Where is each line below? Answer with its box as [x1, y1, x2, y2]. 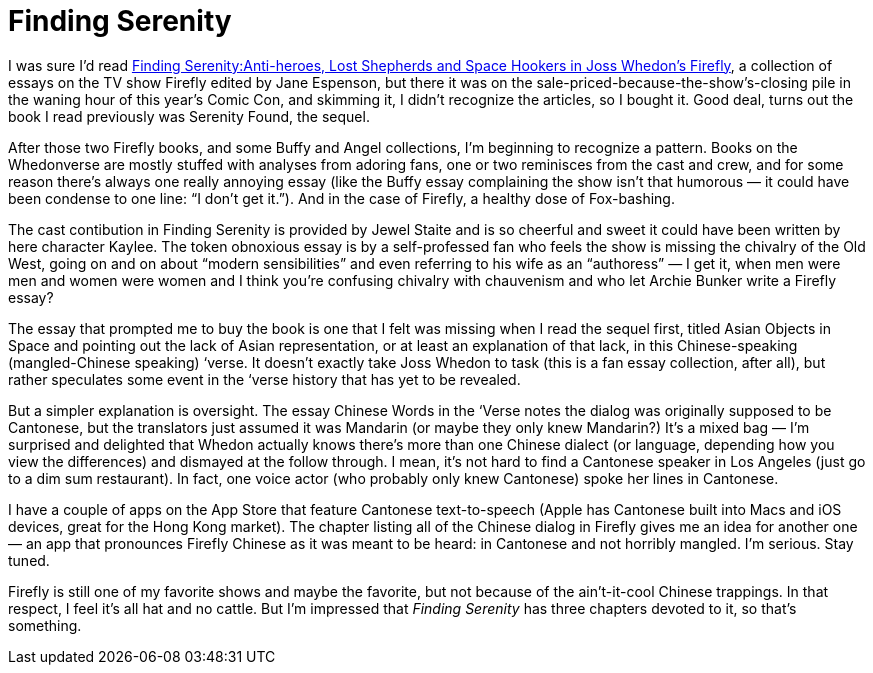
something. [8, 616, 82, 634]
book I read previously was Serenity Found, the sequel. [8, 107, 370, 125]
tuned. [8, 551, 50, 569]
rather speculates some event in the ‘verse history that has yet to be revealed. [8, 370, 521, 388]
